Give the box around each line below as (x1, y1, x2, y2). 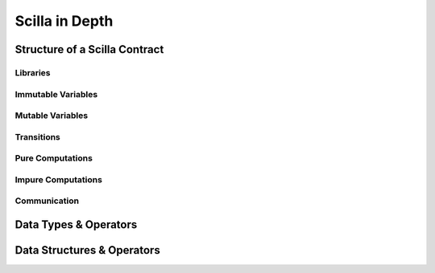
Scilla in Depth (14, 12, 114, 30)
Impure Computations (14, 173, 102, 185)
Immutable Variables (14, 88, 98, 100)
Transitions (14, 131, 60, 142)
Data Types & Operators (14, 218, 138, 231)
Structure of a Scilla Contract (14, 43, 164, 56)
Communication (14, 195, 80, 206)
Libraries (14, 67, 52, 78)
